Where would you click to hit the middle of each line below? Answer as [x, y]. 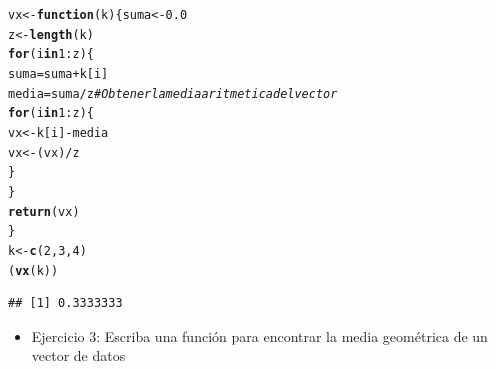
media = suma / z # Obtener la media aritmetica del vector [173, 93]
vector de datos [78, 355]
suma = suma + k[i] [58, 73]
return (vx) [44, 211]
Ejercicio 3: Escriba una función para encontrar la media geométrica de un [259, 335]
